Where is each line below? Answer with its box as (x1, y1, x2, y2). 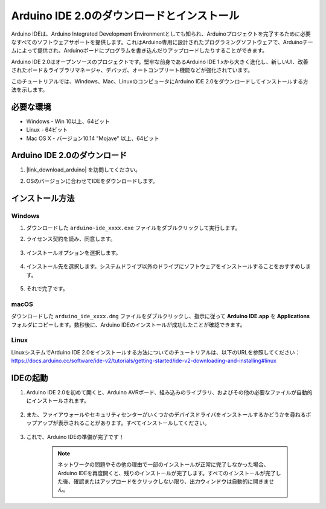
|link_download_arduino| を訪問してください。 (26, 166, 141, 173)
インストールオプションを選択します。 (26, 249, 121, 256)
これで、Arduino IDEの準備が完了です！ (26, 433, 124, 440)
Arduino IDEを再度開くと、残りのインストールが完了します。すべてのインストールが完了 (57, 469, 276, 476)
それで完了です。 (26, 284, 69, 292)
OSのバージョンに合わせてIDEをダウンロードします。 (26, 177, 158, 184)
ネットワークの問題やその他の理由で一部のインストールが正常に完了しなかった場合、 (57, 461, 269, 468)
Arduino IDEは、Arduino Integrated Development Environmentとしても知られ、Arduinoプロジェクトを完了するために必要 (11, 30, 311, 37)
